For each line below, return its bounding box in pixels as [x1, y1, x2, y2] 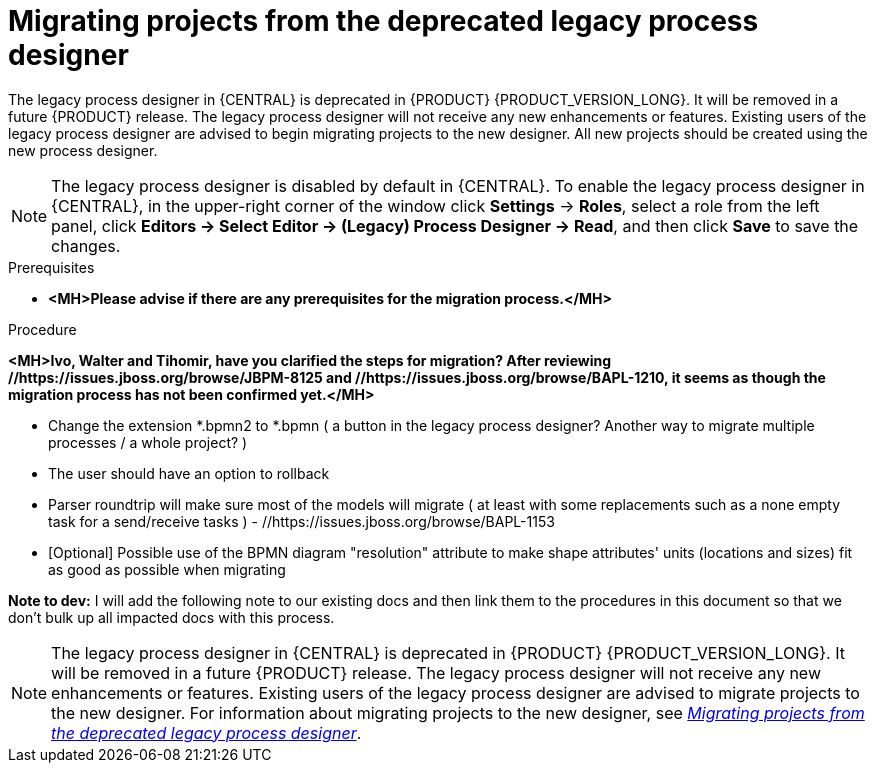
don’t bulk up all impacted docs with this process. [8, 608, 335, 626]
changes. [51, 235, 121, 256]
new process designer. [8, 141, 158, 159]
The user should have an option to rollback [48, 464, 330, 482]
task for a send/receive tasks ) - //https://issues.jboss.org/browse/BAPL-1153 [48, 512, 555, 530]
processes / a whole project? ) [48, 433, 248, 451]
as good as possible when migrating [48, 560, 286, 578]
